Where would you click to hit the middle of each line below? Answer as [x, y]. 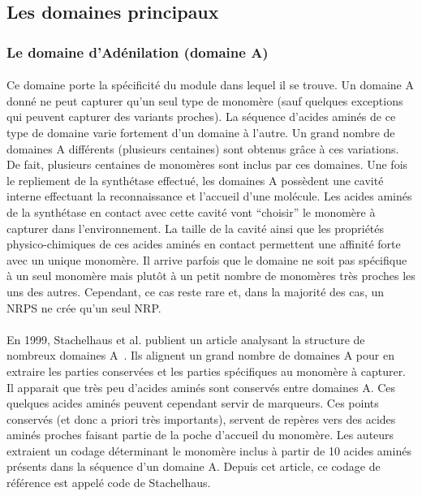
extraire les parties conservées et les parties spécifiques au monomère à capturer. [207, 371]
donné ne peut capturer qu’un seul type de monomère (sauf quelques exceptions [205, 100]
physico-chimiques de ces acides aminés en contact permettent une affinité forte [204, 244]
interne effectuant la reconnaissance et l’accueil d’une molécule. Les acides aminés [209, 196]
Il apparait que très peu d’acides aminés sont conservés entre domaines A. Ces [201, 387]
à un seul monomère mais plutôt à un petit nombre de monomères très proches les [211, 276]
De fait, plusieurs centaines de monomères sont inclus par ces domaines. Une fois [207, 164]
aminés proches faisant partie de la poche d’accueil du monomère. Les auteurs [200, 435]
